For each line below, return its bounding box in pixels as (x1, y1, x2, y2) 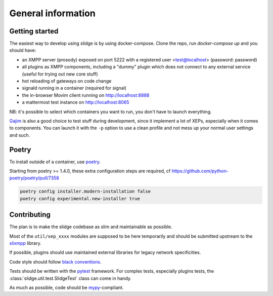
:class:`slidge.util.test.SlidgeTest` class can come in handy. (9, 275, 131, 281)
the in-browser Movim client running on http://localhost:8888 (22, 92, 150, 98)
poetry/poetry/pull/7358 (9, 175, 59, 181)
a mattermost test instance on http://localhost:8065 (22, 99, 129, 105)
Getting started (9, 27, 59, 35)
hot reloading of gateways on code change (22, 78, 112, 84)
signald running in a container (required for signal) (22, 85, 126, 91)
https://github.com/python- (171, 168, 229, 174)
